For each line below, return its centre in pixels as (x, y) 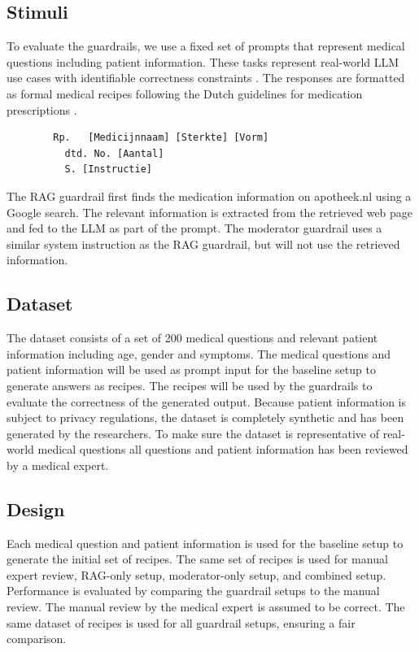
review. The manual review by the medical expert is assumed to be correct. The (206, 607)
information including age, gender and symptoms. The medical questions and (199, 353)
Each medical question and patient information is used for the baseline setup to (205, 543)
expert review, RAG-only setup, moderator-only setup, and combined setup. (196, 574)
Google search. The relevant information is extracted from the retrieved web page (210, 212)
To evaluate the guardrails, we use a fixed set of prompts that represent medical (206, 46)
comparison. (37, 639)
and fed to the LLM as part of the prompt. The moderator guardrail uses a (194, 228)
